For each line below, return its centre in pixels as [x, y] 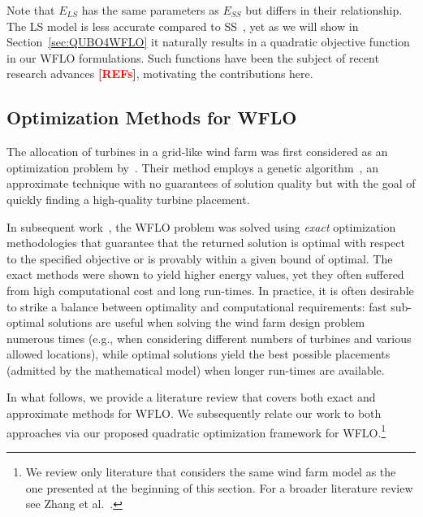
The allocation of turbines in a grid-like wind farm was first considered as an [197, 152]
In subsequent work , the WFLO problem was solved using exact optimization [201, 226]
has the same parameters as [150, 10]
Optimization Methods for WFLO [152, 117]
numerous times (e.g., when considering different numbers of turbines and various [209, 338]
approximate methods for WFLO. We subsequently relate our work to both [194, 413]
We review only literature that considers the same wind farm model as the [211, 471]
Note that [31, 10]
